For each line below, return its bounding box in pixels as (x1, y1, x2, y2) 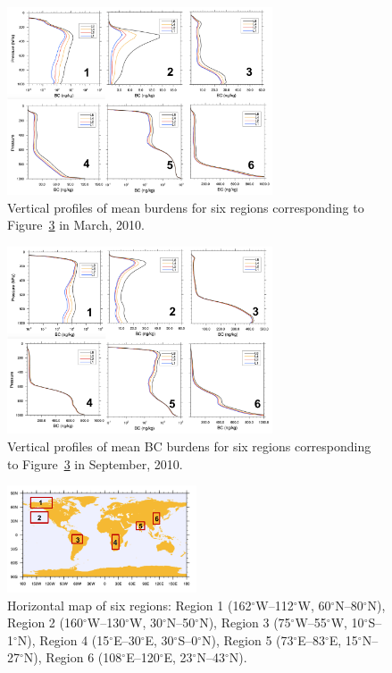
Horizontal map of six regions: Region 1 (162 (7, 595, 252, 614)
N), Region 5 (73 (202, 630, 294, 649)
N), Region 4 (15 (17, 630, 110, 649)
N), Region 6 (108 (23, 648, 122, 667)
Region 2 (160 (7, 613, 83, 632)
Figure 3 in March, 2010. (7, 215, 145, 234)
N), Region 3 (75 (199, 613, 291, 632)
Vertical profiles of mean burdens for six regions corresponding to (7, 198, 364, 216)
